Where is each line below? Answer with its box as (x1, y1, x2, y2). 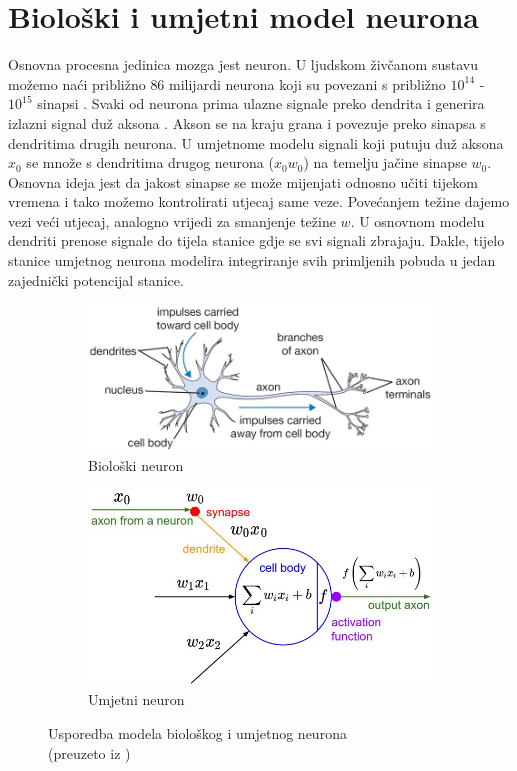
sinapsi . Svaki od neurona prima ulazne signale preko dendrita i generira (37, 93, 485, 114)
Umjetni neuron (88, 689, 185, 710)
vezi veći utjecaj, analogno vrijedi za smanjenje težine (8, 210, 336, 231)
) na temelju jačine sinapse (303, 152, 467, 173)
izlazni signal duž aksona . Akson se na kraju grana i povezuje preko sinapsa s (8, 112, 486, 133)
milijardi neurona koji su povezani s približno (169, 73, 446, 94)
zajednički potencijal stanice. (8, 269, 184, 290)
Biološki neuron (88, 454, 184, 475)
